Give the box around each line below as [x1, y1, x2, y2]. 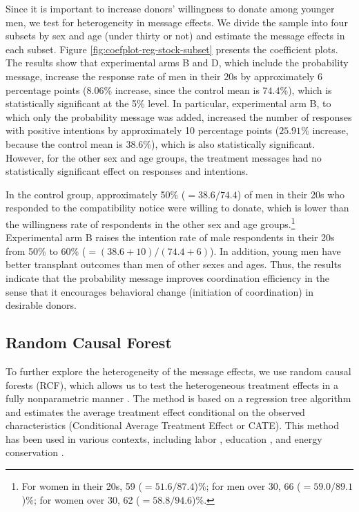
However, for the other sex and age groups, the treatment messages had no [6, 150, 322, 164]
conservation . [6, 445, 64, 459]
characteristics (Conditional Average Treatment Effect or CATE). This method [6, 418, 340, 433]
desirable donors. [6, 298, 77, 312]
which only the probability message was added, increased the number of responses [6, 109, 352, 124]
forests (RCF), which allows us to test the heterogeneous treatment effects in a [6, 377, 339, 392]
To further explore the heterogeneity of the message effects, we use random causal [6, 363, 351, 378]
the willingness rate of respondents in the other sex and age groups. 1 [6, 214, 295, 231]
